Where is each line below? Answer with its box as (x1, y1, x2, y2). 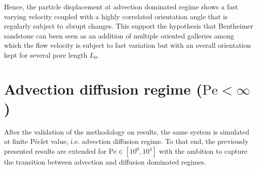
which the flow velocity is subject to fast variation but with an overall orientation (4, 40, 251, 50)
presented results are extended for (4, 146, 106, 156)
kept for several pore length (4, 49, 88, 60)
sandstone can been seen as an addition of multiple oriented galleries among (4, 30, 234, 40)
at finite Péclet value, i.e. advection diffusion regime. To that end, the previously (4, 136, 249, 146)
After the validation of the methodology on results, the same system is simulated (4, 126, 250, 136)
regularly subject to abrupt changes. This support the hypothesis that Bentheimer (4, 21, 254, 31)
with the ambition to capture (159, 146, 248, 156)
